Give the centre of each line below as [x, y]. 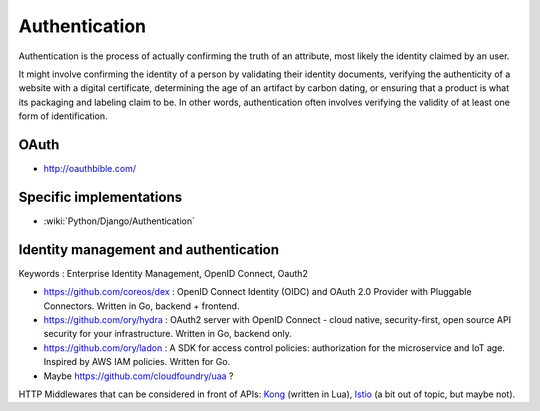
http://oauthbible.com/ [90, 169]
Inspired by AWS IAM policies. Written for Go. [137, 362]
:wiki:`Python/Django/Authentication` [119, 221]
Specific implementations [100, 196]
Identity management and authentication [149, 249]
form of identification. [63, 116]
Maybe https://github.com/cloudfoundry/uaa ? [138, 376]
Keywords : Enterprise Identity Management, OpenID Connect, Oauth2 [163, 273]
